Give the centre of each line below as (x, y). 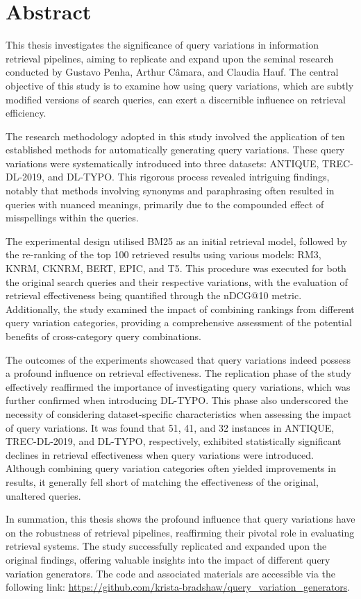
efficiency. (26, 113)
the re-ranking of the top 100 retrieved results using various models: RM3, (163, 254)
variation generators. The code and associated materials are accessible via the (171, 573)
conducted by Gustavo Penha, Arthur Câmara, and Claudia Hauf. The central (172, 72)
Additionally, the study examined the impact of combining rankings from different (180, 309)
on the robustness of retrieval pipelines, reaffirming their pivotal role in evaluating (180, 532)
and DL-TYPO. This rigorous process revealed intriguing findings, (188, 177)
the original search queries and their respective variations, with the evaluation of (177, 281)
